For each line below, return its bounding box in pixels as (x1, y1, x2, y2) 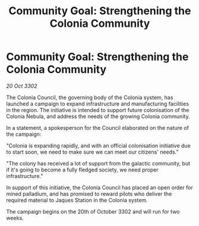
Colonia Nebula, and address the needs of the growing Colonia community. (6, 113, 190, 120)
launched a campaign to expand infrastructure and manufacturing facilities (6, 100, 189, 107)
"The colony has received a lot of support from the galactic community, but (6, 160, 191, 167)
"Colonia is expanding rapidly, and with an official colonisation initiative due (6, 142, 191, 149)
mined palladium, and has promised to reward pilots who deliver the (6, 190, 172, 197)
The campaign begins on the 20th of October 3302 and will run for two (6, 208, 180, 215)
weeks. (6, 214, 24, 221)
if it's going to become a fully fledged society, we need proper (6, 166, 159, 173)
